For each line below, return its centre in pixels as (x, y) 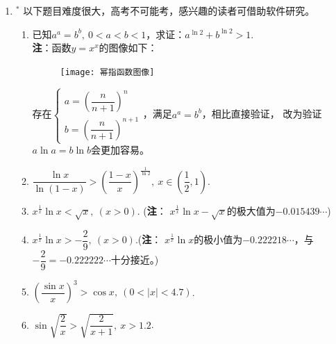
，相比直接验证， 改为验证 (262, 114)
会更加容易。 (120, 149)
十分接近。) (135, 260)
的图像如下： (128, 48)
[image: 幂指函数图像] (107, 72)
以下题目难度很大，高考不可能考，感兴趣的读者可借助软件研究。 (169, 10)
